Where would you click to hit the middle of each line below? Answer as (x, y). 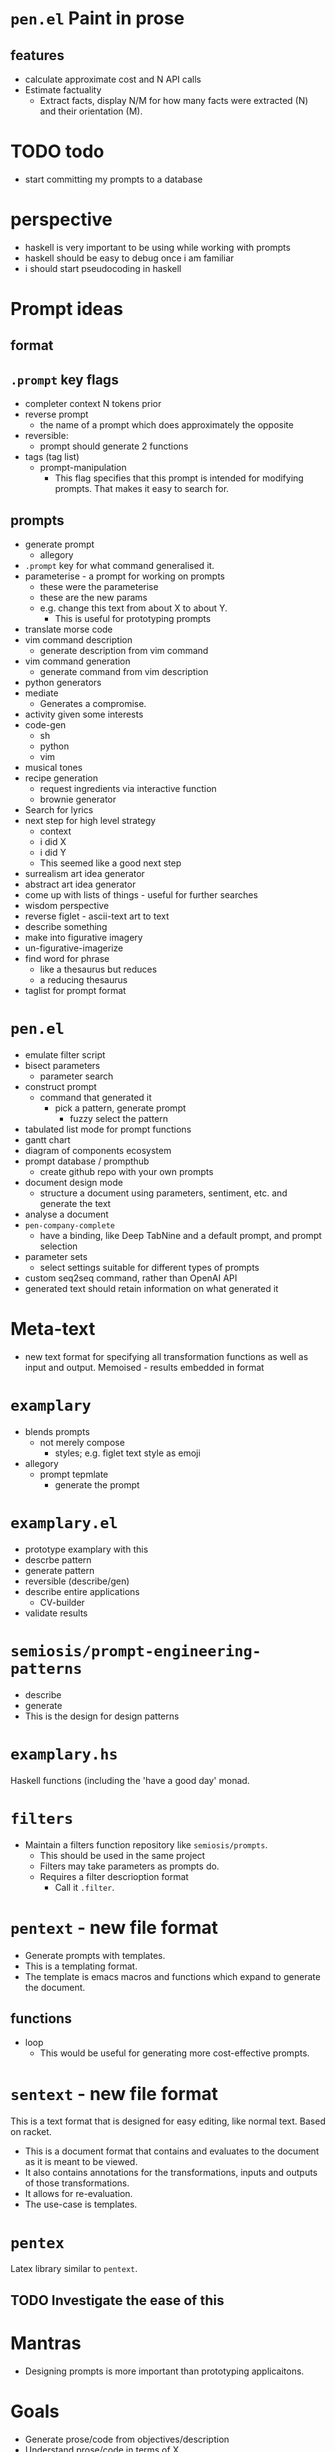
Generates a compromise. (93, 704)
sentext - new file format (114, 2093)
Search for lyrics (59, 810)
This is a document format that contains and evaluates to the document (172, 2151)
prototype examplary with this (86, 1549)
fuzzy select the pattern (119, 1119)
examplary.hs (64, 1754)
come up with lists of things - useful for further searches (141, 895)
